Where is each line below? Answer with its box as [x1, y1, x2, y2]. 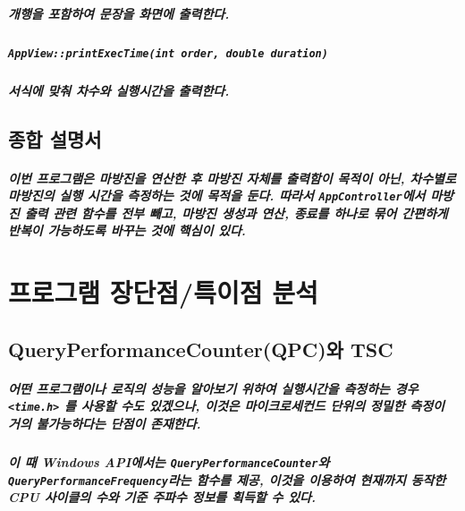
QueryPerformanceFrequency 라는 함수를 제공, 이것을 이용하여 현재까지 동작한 [8, 470, 446, 489]
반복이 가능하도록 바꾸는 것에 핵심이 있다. [8, 221, 246, 240]
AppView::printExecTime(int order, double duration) [8, 47, 328, 60]
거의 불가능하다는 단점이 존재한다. [8, 414, 201, 432]
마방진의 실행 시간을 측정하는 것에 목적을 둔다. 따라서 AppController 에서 [8, 186, 426, 205]
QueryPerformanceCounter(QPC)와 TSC [8, 335, 393, 362]
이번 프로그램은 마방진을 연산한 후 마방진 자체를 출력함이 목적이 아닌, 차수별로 [8, 168, 456, 187]
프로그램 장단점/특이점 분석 [8, 274, 318, 311]
